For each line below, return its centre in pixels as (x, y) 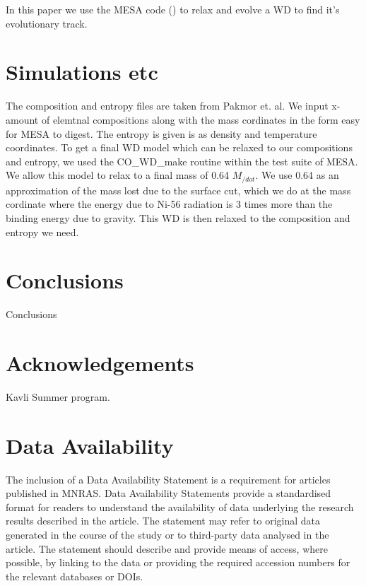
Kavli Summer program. (58, 396)
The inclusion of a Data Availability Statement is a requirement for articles (168, 479)
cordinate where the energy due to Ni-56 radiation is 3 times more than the (169, 204)
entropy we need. (42, 232)
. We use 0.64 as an (297, 175)
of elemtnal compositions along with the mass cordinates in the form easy (201, 119)
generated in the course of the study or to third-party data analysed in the (167, 535)
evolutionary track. (47, 23)
